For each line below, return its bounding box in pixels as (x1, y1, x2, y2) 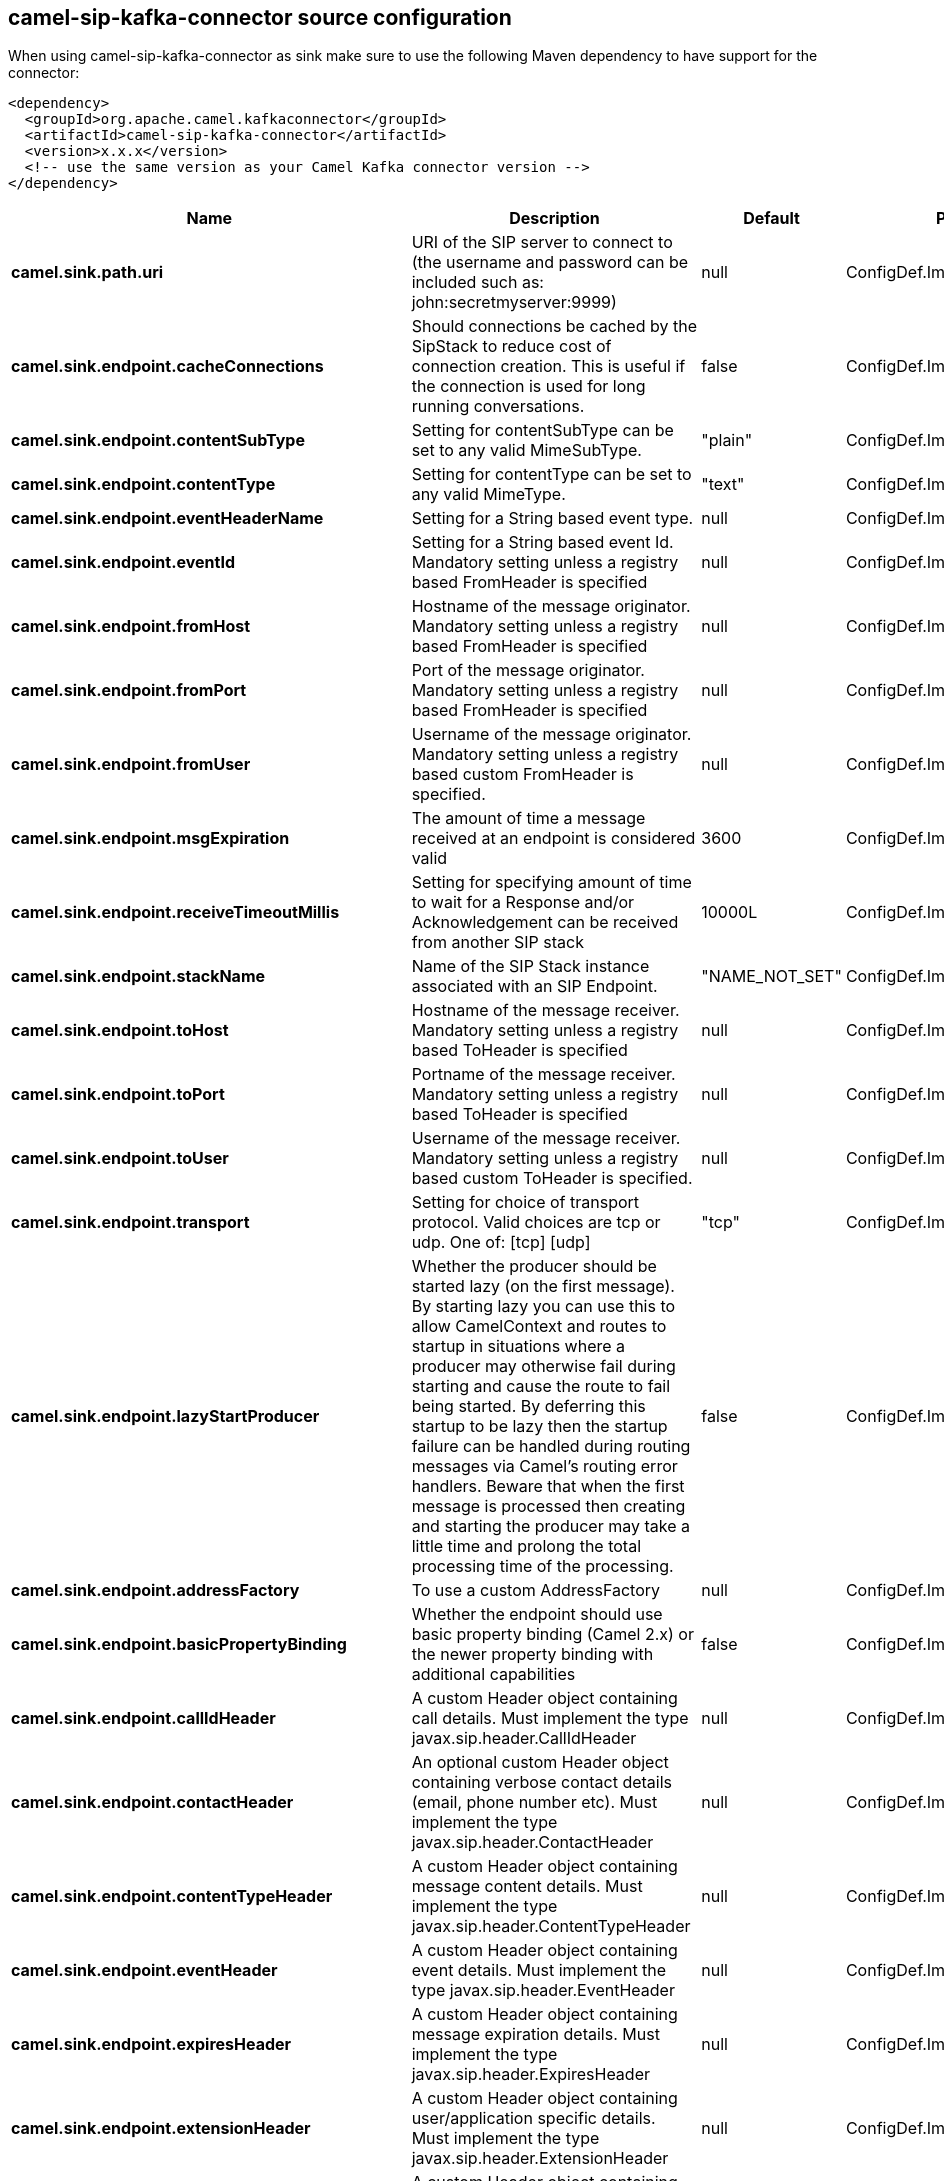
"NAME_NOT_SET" (701, 966, 842, 987)
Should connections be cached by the (411, 316, 697, 337)
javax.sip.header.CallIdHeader (411, 1728, 637, 1749)
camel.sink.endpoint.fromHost (11, 616, 251, 637)
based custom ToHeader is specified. (411, 1168, 693, 1189)
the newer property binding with (411, 1644, 654, 1665)
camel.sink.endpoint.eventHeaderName (11, 508, 324, 529)
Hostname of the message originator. (411, 596, 691, 617)
